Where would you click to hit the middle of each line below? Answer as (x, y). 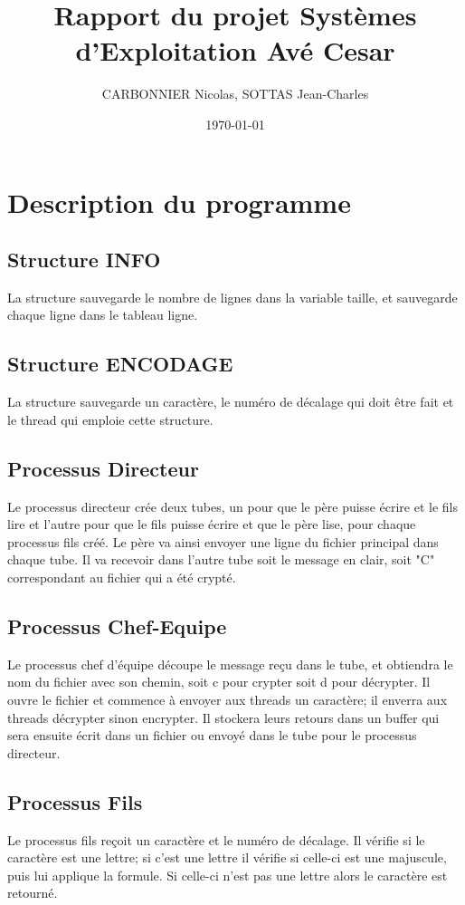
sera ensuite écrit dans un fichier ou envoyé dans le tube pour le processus (212, 735)
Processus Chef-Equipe (117, 626)
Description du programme (179, 202)
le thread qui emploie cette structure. (110, 419)
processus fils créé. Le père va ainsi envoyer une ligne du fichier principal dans (223, 541)
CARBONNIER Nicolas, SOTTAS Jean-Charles (235, 94)
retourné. (33, 893)
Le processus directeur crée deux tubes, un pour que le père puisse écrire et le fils (232, 506)
